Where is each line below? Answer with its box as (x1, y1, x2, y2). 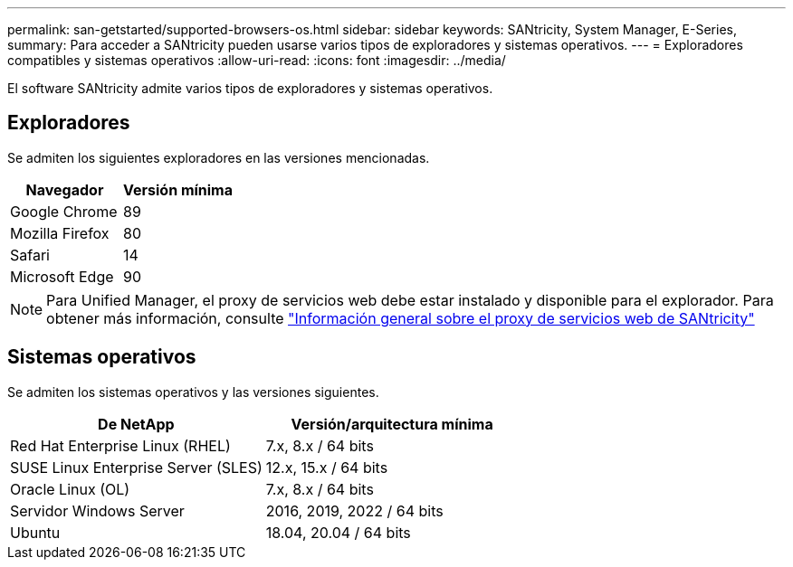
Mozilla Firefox (10, 223, 110, 242)
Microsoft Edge (10, 267, 114, 286)
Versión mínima (123, 180, 233, 199)
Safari (10, 245, 50, 264)
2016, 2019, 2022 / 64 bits (265, 501, 444, 520)
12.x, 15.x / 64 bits (265, 458, 388, 477)
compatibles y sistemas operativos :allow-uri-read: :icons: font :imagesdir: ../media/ (7, 52, 506, 68)
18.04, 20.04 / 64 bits (265, 523, 411, 542)
